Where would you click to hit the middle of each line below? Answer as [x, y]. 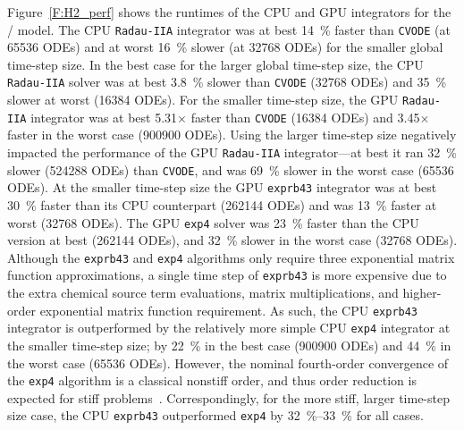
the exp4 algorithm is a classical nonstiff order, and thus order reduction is [212, 380]
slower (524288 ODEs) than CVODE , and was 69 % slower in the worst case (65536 [231, 169]
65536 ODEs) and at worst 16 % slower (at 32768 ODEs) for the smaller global [225, 47]
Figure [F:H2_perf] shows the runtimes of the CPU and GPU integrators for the [229, 12]
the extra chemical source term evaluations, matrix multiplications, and [203, 293]
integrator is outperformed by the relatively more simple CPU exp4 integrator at [229, 328]
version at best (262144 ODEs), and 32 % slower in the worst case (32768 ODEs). [232, 240]
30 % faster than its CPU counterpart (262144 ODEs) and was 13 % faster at [222, 204]
